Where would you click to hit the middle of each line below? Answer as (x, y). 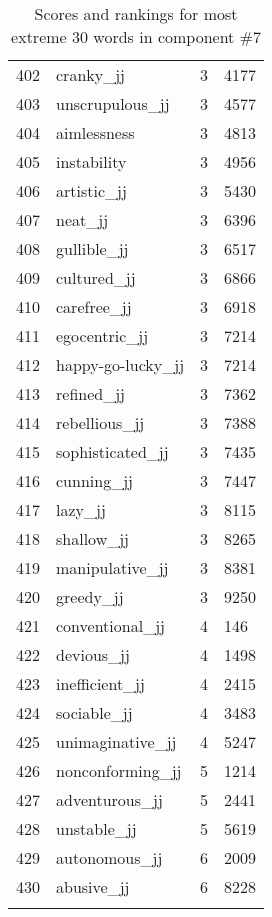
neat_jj (82, 219)
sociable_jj (94, 712)
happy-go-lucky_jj (120, 364)
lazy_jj (81, 509)
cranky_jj (90, 74)
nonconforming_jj (119, 770)
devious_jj (93, 654)
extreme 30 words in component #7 (136, 36)
